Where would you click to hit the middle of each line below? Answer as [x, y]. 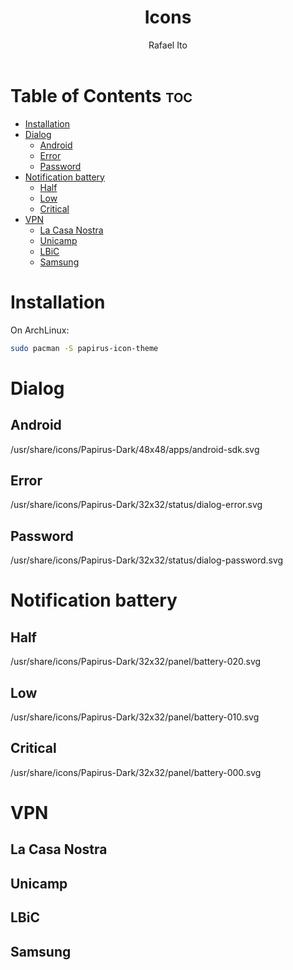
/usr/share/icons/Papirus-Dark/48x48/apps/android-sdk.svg [135, 449]
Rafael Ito [168, 45]
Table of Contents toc [101, 95]
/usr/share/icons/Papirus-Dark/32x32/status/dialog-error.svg [136, 505]
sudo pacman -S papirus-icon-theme [84, 348]
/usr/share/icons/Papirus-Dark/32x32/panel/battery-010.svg [135, 717]
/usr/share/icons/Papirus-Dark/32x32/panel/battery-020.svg [136, 662]
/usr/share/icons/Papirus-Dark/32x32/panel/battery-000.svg [136, 772]
